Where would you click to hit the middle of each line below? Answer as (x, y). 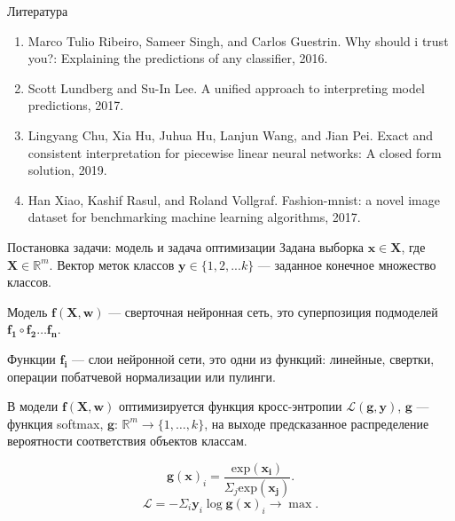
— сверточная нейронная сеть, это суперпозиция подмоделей (273, 311)
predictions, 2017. (76, 105)
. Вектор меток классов (112, 264)
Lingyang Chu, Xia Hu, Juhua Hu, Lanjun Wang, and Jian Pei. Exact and (231, 134)
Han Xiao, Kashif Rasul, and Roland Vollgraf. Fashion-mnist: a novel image (234, 199)
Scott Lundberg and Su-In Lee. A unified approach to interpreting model (226, 87)
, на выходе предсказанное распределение (317, 423)
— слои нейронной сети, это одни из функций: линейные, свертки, (253, 358)
